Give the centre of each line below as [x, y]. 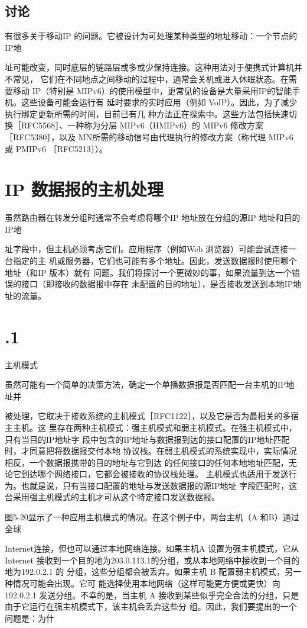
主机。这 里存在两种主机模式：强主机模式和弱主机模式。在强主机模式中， [155, 427]
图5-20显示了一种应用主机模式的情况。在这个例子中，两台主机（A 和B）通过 [152, 517]
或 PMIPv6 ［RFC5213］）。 [56, 148]
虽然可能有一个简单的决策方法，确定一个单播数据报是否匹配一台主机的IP [146, 384]
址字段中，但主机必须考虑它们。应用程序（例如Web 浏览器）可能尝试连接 [146, 249]
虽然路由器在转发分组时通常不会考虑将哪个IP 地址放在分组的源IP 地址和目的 [153, 218]
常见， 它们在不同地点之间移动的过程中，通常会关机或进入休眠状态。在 [151, 78]
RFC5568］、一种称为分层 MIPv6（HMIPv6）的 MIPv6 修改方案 [142, 125]
